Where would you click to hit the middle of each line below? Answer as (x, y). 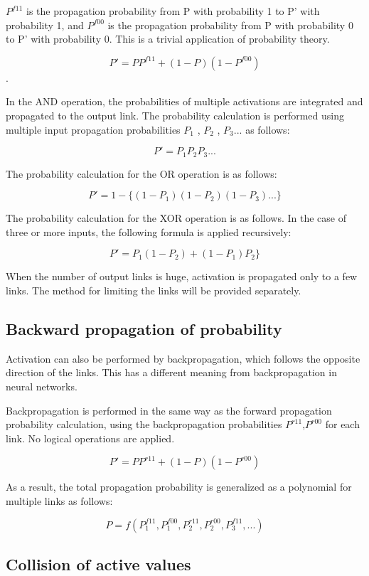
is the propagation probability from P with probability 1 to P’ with (173, 11)
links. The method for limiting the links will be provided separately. (154, 290)
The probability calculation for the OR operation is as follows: (141, 173)
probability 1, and (45, 25)
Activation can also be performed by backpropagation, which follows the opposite (183, 358)
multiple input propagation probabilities (93, 129)
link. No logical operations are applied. (90, 438)
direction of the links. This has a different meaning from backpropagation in (171, 372)
